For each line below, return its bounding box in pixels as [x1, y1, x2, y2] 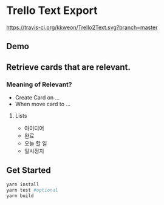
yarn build [6, 192, 34, 199]
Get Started [6, 165, 51, 176]
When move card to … [15, 101, 71, 108]
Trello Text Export [6, 4, 98, 18]
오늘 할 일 [24, 140, 47, 147]
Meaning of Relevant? [6, 80, 72, 89]
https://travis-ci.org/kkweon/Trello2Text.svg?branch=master [6, 24, 158, 31]
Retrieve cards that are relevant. [6, 62, 131, 72]
